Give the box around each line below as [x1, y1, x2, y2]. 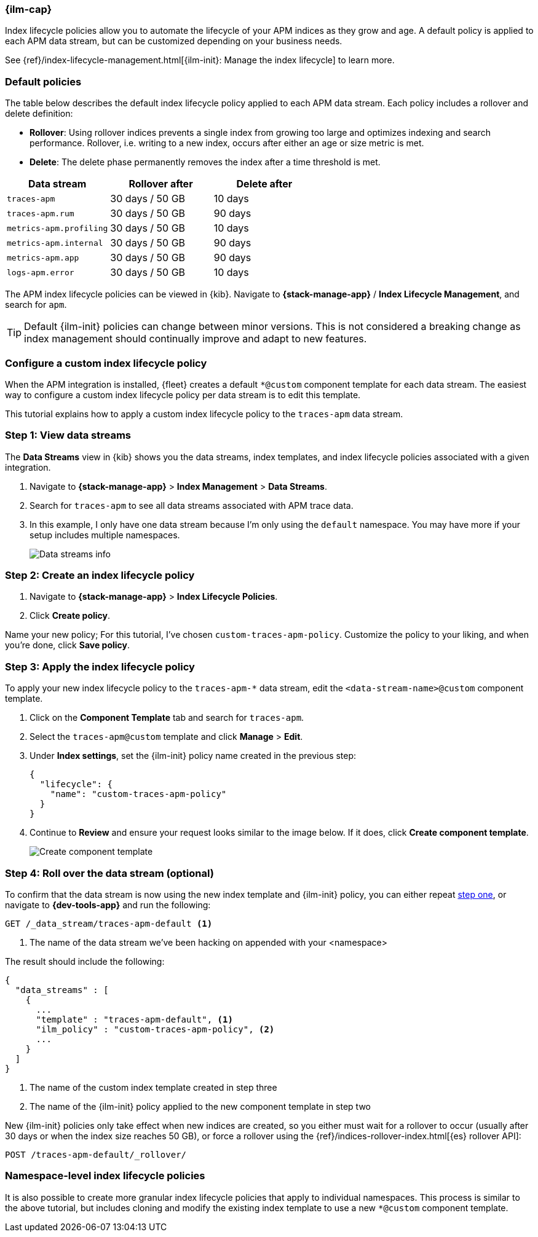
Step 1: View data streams [5, 429, 131, 442]
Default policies [5, 75, 82, 88]
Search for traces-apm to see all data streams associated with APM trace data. [30, 500, 354, 511]
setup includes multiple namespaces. [30, 529, 180, 540]
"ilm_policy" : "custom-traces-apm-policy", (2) [36, 1024, 275, 1034]
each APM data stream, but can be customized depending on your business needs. [5, 36, 342, 47]
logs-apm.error [7, 267, 74, 277]
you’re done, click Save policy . [5, 640, 130, 651]
